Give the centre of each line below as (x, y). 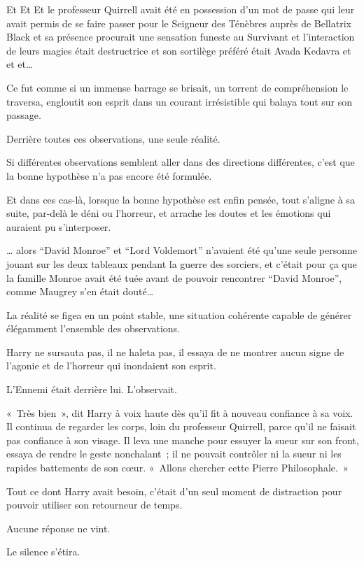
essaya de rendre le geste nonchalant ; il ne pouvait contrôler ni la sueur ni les (174, 454)
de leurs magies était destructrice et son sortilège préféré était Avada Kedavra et (179, 50)
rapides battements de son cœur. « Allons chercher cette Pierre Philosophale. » (177, 468)
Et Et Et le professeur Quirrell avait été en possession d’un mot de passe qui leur (181, 9)
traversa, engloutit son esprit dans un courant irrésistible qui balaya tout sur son (180, 101)
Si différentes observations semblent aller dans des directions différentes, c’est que (181, 162)
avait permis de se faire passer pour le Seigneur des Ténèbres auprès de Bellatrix (179, 23)
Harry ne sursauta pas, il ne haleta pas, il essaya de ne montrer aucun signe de (175, 351)
